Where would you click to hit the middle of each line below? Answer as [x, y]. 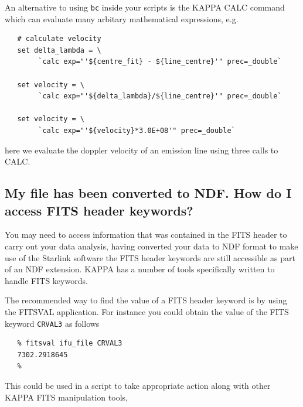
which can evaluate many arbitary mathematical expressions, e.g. [122, 18]
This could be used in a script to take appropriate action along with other [138, 385]
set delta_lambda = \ [59, 50]
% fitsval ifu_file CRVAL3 [70, 343]
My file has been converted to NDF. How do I [148, 193]
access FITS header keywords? [99, 210]
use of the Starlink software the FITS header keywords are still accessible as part [150, 257]
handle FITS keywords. [46, 280]
